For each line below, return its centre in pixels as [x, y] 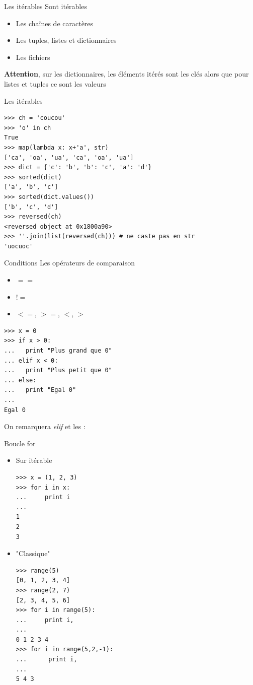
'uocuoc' [19, 246]
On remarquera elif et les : [45, 426]
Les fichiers [33, 57]
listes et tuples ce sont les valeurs [55, 83]
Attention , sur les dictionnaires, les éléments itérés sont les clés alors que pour [126, 74]
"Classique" [33, 553]
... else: [20, 380]
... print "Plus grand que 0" [58, 351]
